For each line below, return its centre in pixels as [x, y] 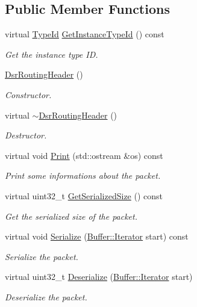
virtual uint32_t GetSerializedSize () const [84, 195]
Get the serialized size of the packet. [71, 216]
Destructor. [26, 135]
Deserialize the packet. [46, 296]
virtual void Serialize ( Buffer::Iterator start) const [97, 236]
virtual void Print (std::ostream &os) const [84, 155]
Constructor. [28, 94]
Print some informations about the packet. [83, 175]
